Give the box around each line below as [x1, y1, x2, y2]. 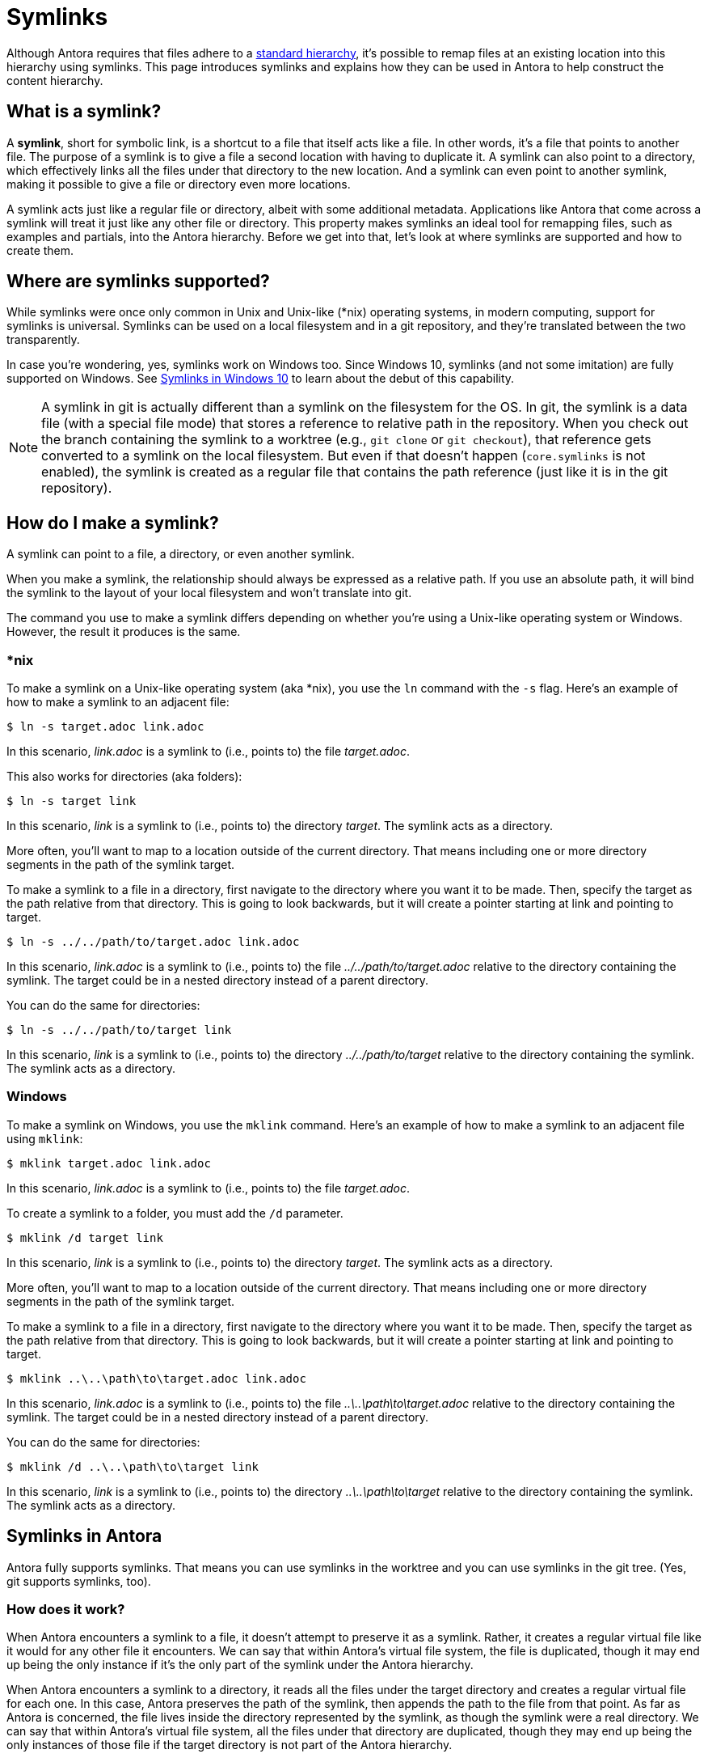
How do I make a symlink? [6, 512, 219, 533]
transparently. [6, 333, 80, 347]
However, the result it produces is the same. [6, 625, 241, 639]
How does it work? [6, 1601, 125, 1617]
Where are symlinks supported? [6, 271, 270, 292]
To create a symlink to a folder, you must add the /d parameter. [6, 1205, 343, 1220]
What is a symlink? [6, 101, 162, 122]
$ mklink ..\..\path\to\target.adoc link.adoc [6, 1371, 306, 1385]
